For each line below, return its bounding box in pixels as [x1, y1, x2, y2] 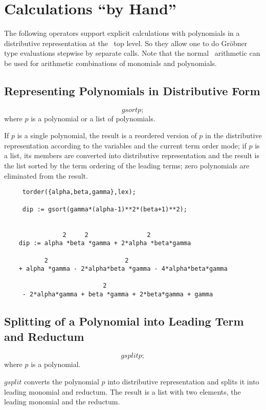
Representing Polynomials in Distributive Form [4, 82, 260, 98]
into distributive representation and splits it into [107, 376, 259, 386]
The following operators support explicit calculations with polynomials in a [4, 28, 240, 38]
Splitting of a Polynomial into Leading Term [4, 313, 244, 329]
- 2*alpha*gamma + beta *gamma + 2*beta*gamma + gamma [22, 291, 213, 298]
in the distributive [205, 130, 262, 141]
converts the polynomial [24, 376, 99, 386]
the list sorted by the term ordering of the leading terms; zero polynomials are [4, 160, 250, 171]
